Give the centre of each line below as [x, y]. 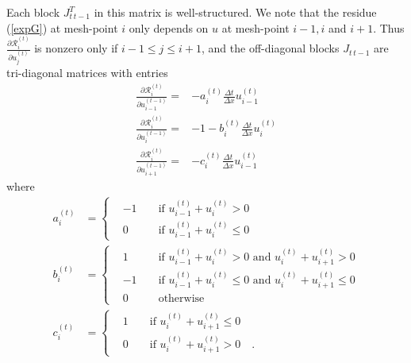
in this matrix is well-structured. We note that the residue [235, 12]
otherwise [181, 299]
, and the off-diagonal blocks [271, 48]
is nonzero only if [76, 48]
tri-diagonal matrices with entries [87, 72]
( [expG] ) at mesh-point [62, 27]
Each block [33, 12]
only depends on [169, 27]
